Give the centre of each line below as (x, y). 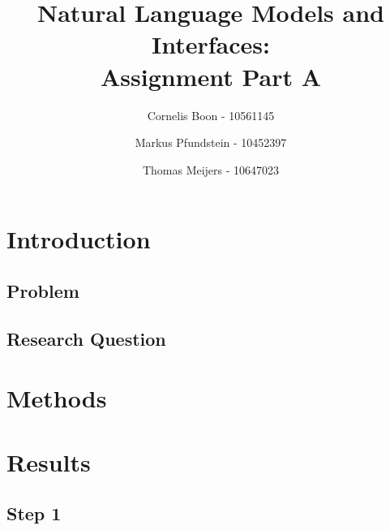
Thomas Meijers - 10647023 (211, 169)
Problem (43, 290)
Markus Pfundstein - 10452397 (211, 142)
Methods (57, 398)
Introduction (79, 239)
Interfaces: (211, 44)
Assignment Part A (211, 76)
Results (49, 461)
